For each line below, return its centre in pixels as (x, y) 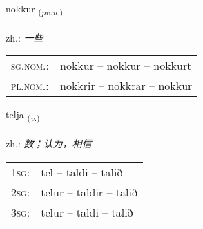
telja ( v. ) (23, 116)
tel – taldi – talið (82, 172)
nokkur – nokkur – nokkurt (126, 66)
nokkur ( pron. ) (34, 9)
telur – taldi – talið (87, 212)
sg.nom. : (30, 66)
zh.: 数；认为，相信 (49, 144)
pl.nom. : (30, 86)
